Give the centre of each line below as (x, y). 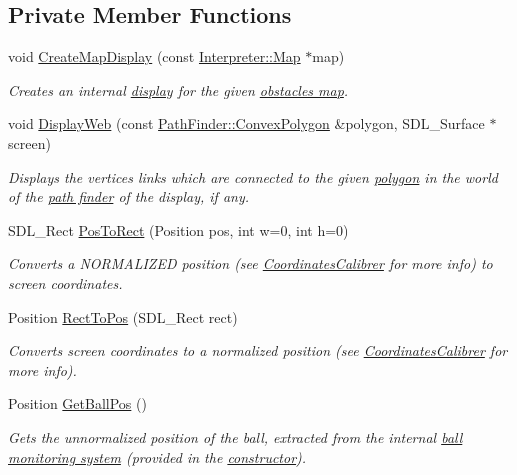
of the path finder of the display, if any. (129, 196)
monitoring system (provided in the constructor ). (157, 456)
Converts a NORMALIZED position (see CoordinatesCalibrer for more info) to (250, 263)
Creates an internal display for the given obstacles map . (178, 89)
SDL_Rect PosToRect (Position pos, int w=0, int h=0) (178, 229)
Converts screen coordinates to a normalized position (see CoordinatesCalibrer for (258, 350)
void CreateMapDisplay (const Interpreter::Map (154, 56)
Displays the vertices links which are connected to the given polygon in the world (253, 176)
